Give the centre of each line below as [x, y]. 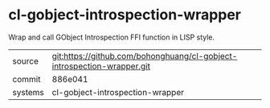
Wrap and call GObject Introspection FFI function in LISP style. [112, 37]
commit [27, 79]
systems [28, 92]
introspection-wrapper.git [101, 66]
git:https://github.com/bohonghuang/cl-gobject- [145, 56]
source [25, 60]
